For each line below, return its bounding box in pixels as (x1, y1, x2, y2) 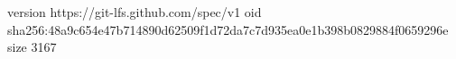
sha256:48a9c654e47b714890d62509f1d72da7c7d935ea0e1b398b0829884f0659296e (7, 20, 449, 38)
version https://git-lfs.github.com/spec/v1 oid (7, 3, 262, 21)
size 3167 (7, 38, 57, 56)
